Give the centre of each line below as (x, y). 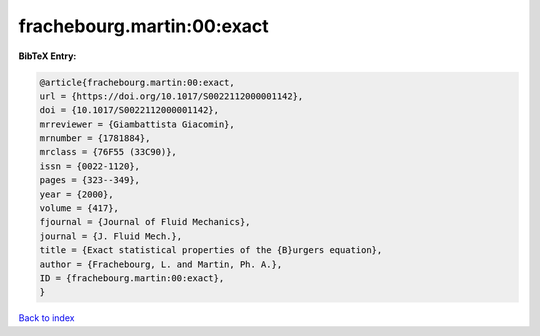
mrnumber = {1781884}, (95, 138)
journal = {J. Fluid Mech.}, (111, 236)
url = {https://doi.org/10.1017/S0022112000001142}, (171, 96)
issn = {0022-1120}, (89, 166)
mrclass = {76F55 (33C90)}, (108, 152)
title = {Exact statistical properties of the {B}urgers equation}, (211, 250)
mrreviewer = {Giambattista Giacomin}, (137, 124)
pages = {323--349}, (89, 180)
